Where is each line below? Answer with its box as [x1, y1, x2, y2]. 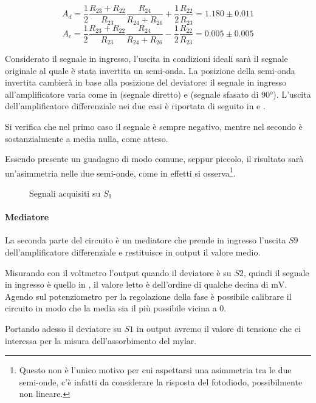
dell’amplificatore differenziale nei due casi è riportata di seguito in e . [5, 100, 266, 112]
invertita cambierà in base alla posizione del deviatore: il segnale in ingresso [5, 76, 287, 89]
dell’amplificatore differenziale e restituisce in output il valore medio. [5, 246, 261, 259]
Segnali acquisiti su [29, 187, 101, 200]
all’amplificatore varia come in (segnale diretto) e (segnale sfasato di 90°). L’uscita [5, 87, 311, 100]
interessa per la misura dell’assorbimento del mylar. [5, 334, 197, 347]
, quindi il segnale [243, 266, 309, 279]
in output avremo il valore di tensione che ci [136, 322, 301, 334]
